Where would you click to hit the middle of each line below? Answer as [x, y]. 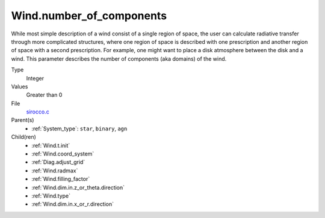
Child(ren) [23, 137]
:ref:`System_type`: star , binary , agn [79, 129]
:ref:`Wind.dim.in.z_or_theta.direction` [78, 187]
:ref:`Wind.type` [51, 196]
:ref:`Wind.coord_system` [63, 154]
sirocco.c [38, 112]
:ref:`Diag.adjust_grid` [58, 162]
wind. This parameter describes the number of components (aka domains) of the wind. [119, 59]
